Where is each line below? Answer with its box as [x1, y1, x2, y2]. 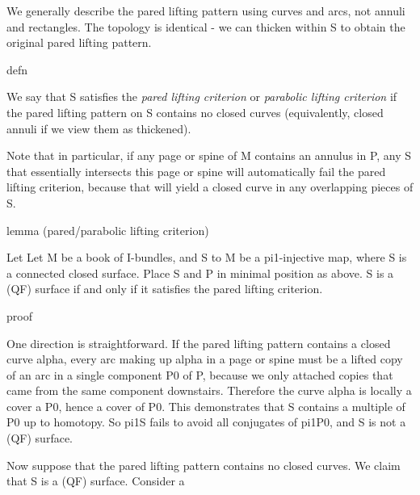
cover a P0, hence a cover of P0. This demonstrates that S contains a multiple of [6, 397, 405, 414]
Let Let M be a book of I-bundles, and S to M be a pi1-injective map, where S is [6, 249, 407, 266]
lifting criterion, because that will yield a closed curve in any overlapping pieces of [6, 178, 414, 195]
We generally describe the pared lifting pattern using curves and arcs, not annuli [6, 2, 405, 19]
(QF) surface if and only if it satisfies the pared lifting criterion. [6, 280, 323, 297]
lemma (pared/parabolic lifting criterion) [6, 221, 209, 238]
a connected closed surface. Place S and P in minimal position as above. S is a [6, 264, 394, 281]
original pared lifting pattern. [6, 34, 152, 51]
